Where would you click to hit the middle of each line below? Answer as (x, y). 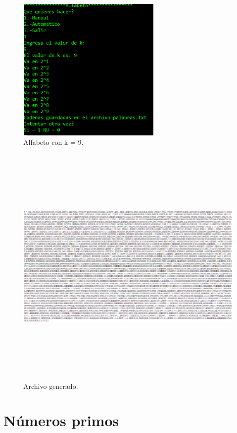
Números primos (61, 420)
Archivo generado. (51, 386)
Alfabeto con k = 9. (53, 142)
